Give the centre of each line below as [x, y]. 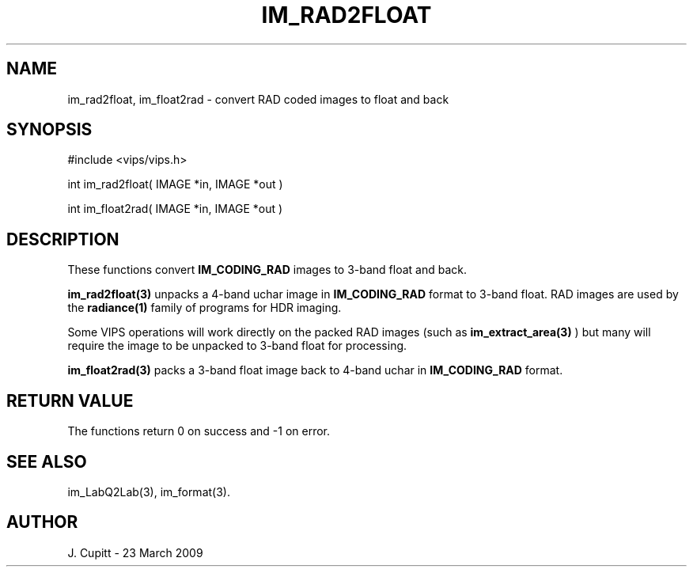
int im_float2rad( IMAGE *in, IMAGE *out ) [175, 209]
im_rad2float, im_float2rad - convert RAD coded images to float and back [258, 99]
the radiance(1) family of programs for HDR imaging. [204, 308]
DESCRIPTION [63, 239]
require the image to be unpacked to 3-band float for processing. [237, 346]
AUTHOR [42, 522]
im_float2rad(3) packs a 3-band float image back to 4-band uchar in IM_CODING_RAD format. [315, 370]
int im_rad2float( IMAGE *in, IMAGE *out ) [175, 184]
